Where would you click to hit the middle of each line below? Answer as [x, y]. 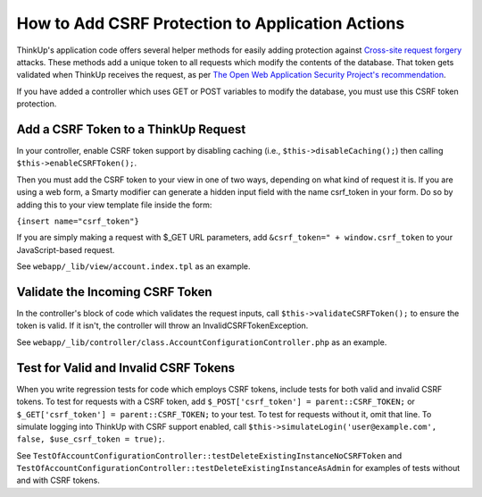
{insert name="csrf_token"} [78, 221]
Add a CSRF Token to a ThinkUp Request [131, 129]
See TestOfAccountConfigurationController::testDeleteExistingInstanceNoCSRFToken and [209, 455]
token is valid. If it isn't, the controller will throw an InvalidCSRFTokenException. [162, 325]
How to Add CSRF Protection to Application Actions [211, 23]
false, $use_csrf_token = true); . [91, 439]
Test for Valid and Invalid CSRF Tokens [126, 368]
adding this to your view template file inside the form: [114, 205]
